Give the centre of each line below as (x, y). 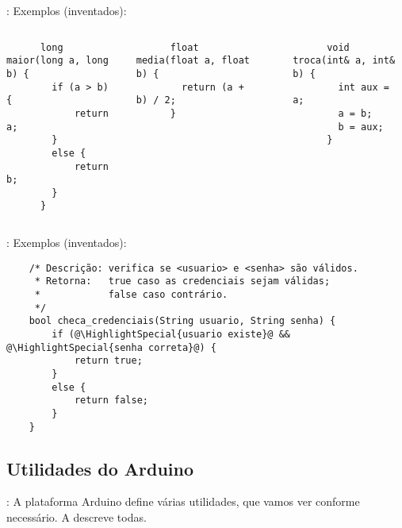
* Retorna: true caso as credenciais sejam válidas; (182, 281)
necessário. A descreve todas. (77, 517)
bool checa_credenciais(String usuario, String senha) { (182, 321)
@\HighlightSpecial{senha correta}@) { (111, 347)
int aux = (364, 87)
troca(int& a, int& (344, 61)
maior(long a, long (57, 61)
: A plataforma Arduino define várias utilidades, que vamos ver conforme (183, 501)
